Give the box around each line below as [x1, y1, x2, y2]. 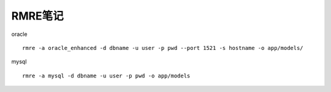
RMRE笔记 [11, 9, 64, 23]
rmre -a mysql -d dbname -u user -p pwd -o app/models [22, 72, 191, 79]
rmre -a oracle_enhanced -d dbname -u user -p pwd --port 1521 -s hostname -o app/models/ [22, 44, 303, 51]
